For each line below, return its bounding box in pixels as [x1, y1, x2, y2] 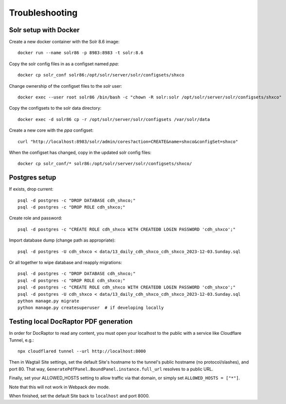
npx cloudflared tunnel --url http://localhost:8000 [18, 348, 146, 354]
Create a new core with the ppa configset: [9, 127, 94, 134]
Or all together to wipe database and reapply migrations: [9, 260, 123, 265]
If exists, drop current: [9, 186, 54, 192]
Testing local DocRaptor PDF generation [9, 317, 133, 326]
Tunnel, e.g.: [9, 337, 34, 343]
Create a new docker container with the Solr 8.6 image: [9, 39, 120, 45]
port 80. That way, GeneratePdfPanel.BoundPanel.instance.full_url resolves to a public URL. [9, 366, 214, 372]
